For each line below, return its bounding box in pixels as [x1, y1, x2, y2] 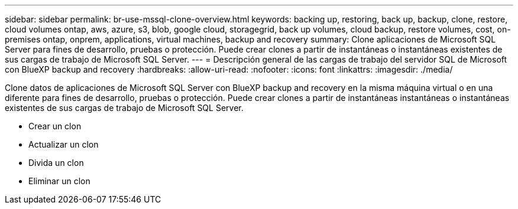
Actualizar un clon [28, 139, 99, 149]
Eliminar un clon [28, 176, 90, 186]
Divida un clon [28, 158, 84, 168]
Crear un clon [28, 121, 82, 131]
